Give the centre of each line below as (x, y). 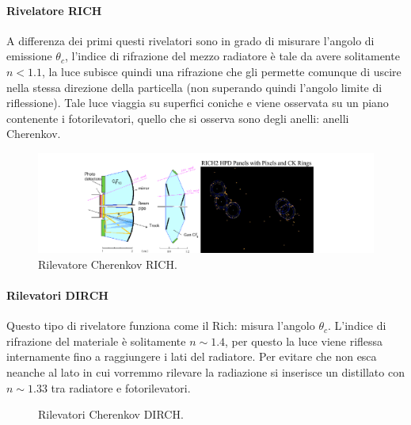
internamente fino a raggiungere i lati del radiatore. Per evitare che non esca (192, 356)
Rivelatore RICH (54, 10)
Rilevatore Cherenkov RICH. (108, 264)
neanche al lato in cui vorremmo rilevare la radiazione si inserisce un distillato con (205, 372)
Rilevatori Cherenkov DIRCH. (111, 414)
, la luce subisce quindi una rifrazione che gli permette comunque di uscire (221, 71)
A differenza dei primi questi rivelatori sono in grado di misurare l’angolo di (190, 40)
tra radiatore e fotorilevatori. (121, 387)
